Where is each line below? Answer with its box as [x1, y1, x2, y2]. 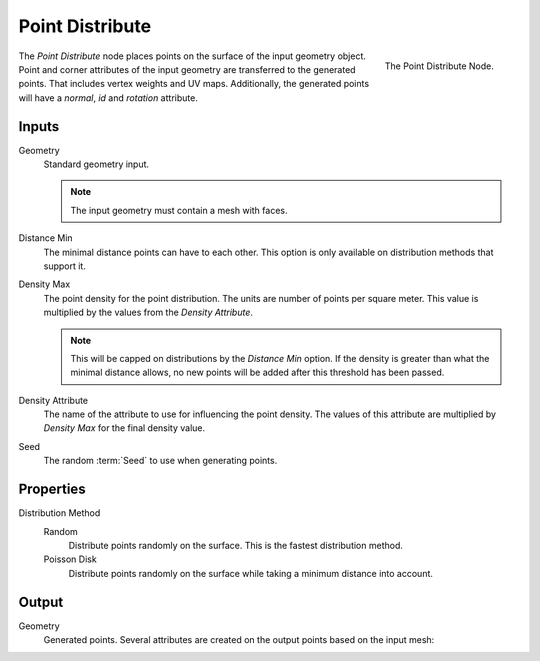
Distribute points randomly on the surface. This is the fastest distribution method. [68, 539, 404, 551]
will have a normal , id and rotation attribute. [18, 91, 199, 104]
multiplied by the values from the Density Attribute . [43, 306, 254, 319]
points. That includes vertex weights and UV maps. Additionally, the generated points [18, 78, 370, 90]
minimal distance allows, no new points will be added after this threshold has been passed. [70, 366, 445, 379]
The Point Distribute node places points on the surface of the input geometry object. [18, 50, 367, 62]
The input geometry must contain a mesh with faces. [70, 204, 288, 216]
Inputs [18, 118, 60, 135]
